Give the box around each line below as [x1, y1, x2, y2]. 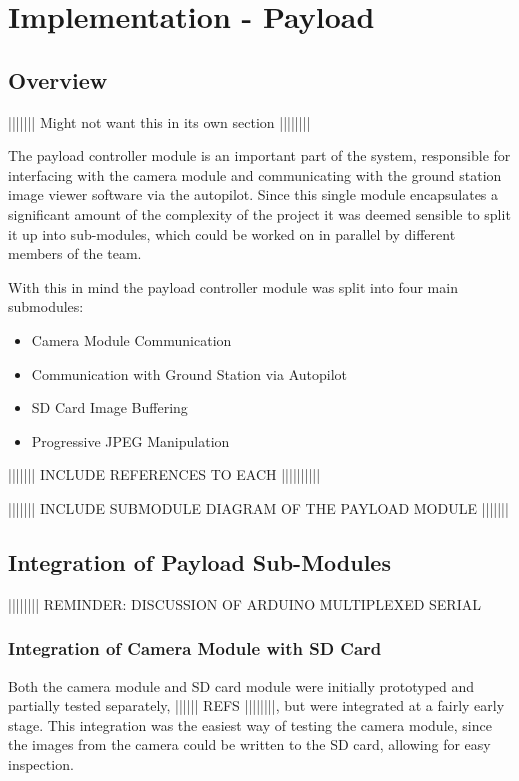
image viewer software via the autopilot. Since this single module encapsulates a [8, 184, 499, 205]
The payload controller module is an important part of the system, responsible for [8, 145, 511, 166]
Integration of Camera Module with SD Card [8, 636, 382, 661]
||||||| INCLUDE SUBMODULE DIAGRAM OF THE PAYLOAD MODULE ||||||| [8, 497, 509, 518]
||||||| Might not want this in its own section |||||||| [8, 111, 311, 132]
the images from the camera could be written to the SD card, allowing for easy [8, 734, 491, 755]
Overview [8, 64, 108, 95]
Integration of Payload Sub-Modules [8, 546, 391, 577]
